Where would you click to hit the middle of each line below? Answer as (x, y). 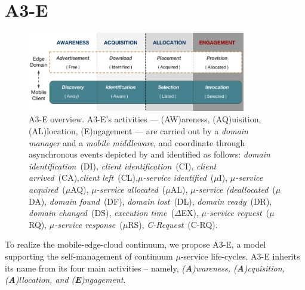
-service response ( (89, 224)
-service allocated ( (131, 189)
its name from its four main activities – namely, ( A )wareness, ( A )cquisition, (145, 268)
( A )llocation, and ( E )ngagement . (65, 280)
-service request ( (238, 213)
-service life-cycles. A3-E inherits (240, 256)
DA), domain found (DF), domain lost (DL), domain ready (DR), (150, 201)
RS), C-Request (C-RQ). (173, 224)
